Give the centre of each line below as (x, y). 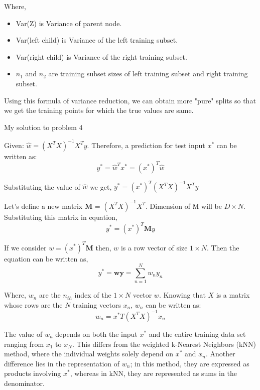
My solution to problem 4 (43, 127)
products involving (33, 373)
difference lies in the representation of (62, 363)
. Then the (223, 247)
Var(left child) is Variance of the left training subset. (97, 40)
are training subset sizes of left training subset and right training (148, 74)
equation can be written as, (46, 258)
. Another (220, 354)
